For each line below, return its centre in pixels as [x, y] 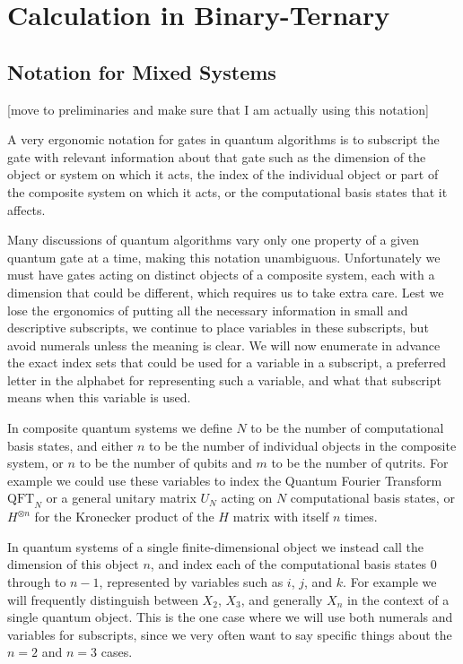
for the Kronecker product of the [124, 517]
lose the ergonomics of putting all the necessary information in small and [208, 310]
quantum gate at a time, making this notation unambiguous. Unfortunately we [224, 257]
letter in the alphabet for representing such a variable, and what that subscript [224, 379]
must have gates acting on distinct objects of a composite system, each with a [221, 275]
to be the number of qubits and [166, 463]
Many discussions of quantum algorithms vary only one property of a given [214, 240]
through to [37, 582]
